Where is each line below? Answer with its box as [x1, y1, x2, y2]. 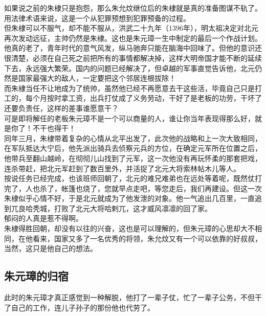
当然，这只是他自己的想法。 [4, 243, 97, 254]
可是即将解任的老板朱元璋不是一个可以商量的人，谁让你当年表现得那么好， [4, 112, 255, 123]
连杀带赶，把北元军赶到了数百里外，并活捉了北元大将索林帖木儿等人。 [4, 163, 240, 173]
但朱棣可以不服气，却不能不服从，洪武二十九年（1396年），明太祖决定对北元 [4, 22, 258, 33]
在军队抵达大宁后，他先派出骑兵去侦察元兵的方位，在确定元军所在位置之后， [4, 143, 262, 153]
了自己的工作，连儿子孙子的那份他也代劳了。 [4, 302, 154, 312]
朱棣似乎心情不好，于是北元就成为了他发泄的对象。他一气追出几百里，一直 [4, 193, 255, 204]
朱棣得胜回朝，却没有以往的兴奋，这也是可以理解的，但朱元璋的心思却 [4, 223, 240, 234]
